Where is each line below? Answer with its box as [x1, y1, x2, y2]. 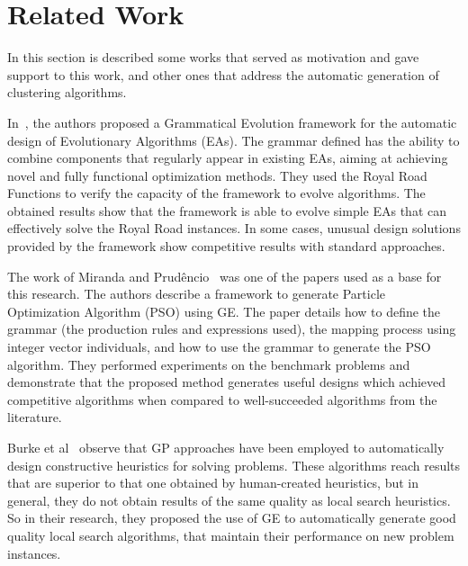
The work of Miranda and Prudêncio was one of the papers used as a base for [7, 266, 442, 285]
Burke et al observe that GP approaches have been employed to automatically [7, 438, 445, 456]
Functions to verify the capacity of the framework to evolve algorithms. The [7, 184, 426, 202]
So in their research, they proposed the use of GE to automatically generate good [7, 508, 456, 527]
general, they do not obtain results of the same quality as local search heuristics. [7, 490, 451, 509]
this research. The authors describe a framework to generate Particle [7, 284, 385, 303]
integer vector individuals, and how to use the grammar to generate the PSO [7, 337, 431, 356]
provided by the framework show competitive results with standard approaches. [7, 237, 445, 256]
